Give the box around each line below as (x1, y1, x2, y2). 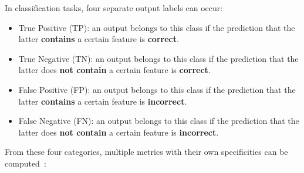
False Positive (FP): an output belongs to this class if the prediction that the (18, 83, 296, 95)
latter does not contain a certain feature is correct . (18, 64, 211, 76)
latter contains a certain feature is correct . (18, 33, 179, 45)
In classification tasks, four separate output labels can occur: (5, 2, 223, 13)
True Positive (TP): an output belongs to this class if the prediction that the (18, 21, 295, 33)
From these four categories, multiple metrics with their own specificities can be (5, 146, 288, 158)
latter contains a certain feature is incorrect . (18, 95, 187, 107)
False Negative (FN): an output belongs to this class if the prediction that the (18, 115, 299, 127)
